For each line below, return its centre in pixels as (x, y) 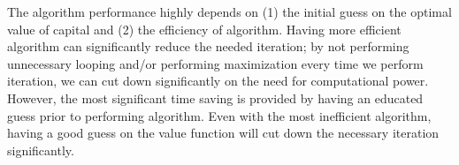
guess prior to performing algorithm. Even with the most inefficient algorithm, (219, 115)
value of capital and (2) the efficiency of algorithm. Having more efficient (204, 29)
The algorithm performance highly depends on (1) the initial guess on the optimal (229, 11)
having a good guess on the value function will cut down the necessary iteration (223, 133)
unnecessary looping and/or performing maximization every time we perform (215, 63)
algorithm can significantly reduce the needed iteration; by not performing (208, 46)
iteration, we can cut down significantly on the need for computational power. (218, 81)
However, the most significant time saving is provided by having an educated (215, 97)
